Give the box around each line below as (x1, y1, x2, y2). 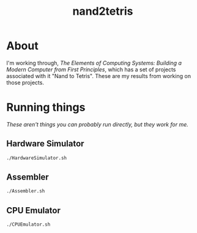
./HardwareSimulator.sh (6, 155, 67, 161)
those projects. (6, 79, 45, 86)
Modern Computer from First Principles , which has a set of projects (6, 66, 176, 73)
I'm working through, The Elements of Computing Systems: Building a (6, 59, 182, 66)
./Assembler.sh (6, 188, 45, 194)
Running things (6, 100, 86, 114)
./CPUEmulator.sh (6, 221, 51, 228)
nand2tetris (72, 4, 133, 18)
